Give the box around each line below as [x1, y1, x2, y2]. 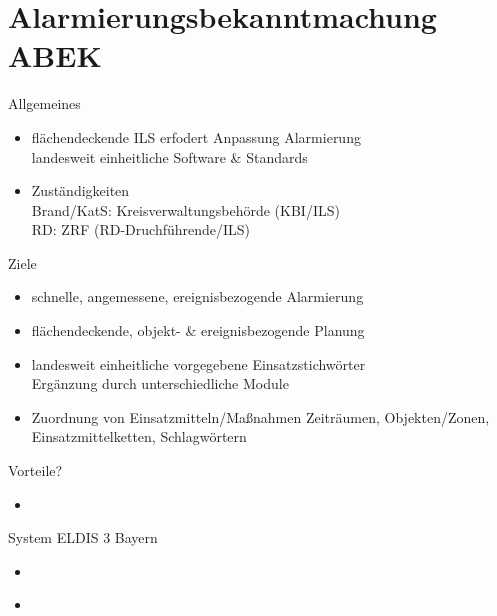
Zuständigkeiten [31, 180, 130, 201]
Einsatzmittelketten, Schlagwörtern [31, 426, 247, 447]
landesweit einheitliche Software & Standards [31, 146, 308, 167]
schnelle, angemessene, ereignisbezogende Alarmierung [31, 286, 364, 307]
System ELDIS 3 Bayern [8, 527, 158, 548]
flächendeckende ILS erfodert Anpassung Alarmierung [31, 126, 361, 147]
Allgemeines [8, 93, 81, 114]
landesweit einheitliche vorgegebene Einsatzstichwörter [31, 353, 366, 374]
